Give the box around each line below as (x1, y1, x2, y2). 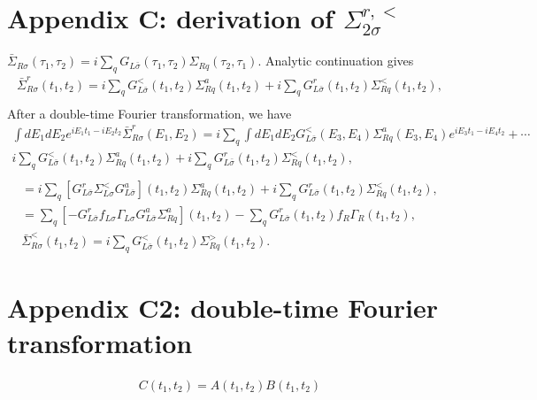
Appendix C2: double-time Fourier (7, 289, 438, 326)
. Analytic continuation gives (257, 51, 414, 70)
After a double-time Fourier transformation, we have (7, 104, 292, 122)
